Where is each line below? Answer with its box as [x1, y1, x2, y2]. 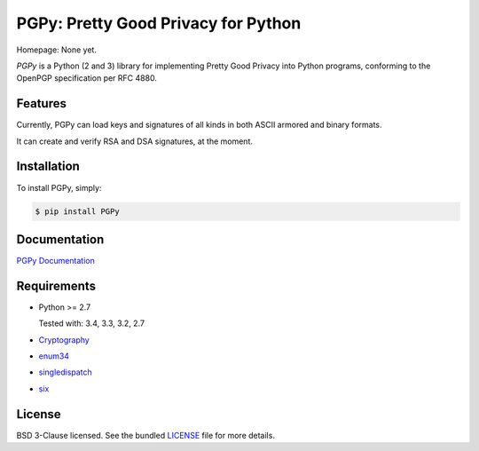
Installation [16, 159, 80, 174]
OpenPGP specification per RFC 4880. [16, 73, 157, 83]
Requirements [16, 278, 97, 293]
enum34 [38, 351, 70, 361]
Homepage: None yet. [16, 44, 98, 55]
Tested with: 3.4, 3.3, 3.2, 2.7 [38, 318, 145, 328]
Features [16, 96, 67, 111]
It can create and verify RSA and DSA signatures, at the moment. [16, 136, 253, 146]
